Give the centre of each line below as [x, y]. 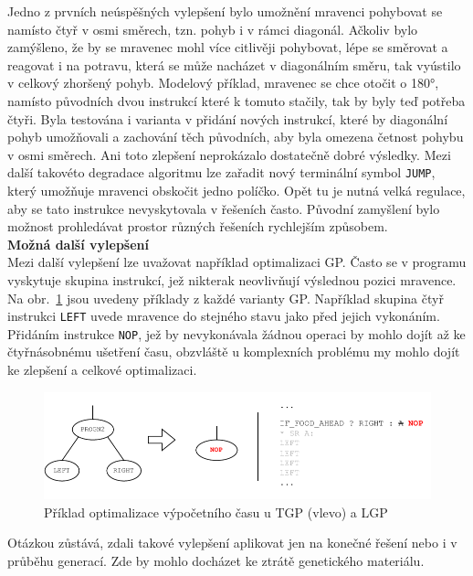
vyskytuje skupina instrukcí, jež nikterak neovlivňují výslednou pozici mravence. [232, 279]
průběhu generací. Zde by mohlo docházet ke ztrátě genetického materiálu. [216, 560]
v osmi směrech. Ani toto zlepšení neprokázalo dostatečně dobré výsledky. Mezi [229, 154]
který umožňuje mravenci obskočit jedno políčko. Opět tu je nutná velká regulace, [236, 190]
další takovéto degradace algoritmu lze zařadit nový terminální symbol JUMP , [221, 172]
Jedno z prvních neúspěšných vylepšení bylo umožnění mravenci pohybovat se [225, 11]
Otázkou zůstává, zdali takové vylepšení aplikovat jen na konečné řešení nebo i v [232, 543]
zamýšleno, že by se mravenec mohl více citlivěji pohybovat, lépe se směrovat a [228, 47]
